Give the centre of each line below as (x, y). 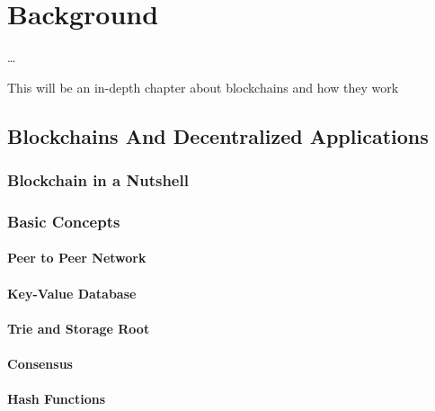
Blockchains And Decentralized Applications (218, 135)
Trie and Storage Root (79, 328)
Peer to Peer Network (77, 258)
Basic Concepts (64, 221)
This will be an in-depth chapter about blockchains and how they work (203, 87)
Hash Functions (57, 399)
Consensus (40, 363)
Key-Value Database (72, 293)
